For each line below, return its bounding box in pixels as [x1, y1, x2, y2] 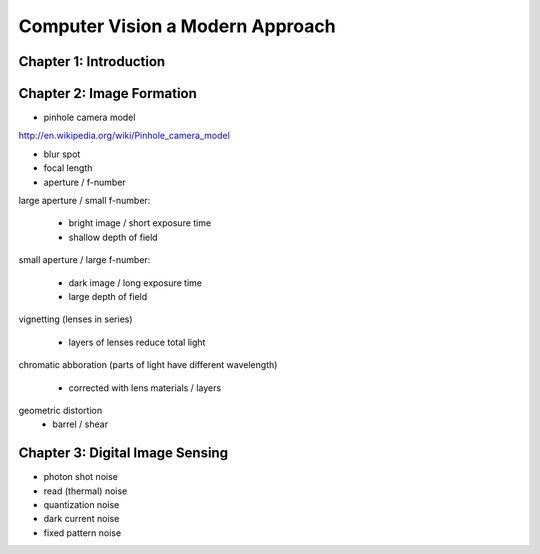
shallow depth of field [68, 231, 159, 243]
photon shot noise [43, 471, 119, 483]
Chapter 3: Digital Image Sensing [18, 445, 229, 462]
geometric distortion [18, 404, 103, 416]
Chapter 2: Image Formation [18, 85, 197, 102]
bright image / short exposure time [68, 217, 212, 229]
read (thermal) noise [43, 485, 128, 497]
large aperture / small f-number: [18, 195, 151, 207]
